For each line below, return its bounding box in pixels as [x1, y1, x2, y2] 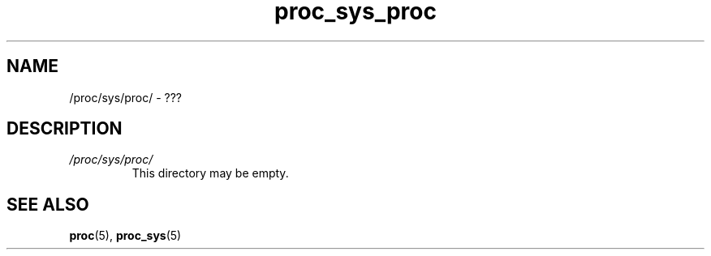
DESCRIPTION [6, 118, 123, 139]
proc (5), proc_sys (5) [69, 228, 182, 243]
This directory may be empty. [131, 166, 289, 181]
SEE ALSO [6, 194, 89, 215]
